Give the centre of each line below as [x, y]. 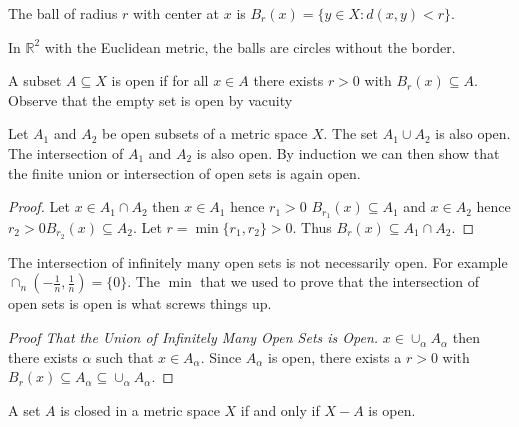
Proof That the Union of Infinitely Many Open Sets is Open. [193, 337]
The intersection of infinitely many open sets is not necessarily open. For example [258, 261]
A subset [35, 80]
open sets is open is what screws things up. [140, 303]
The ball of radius [63, 13]
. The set [351, 133]
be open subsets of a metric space [205, 133]
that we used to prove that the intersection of [340, 281]
